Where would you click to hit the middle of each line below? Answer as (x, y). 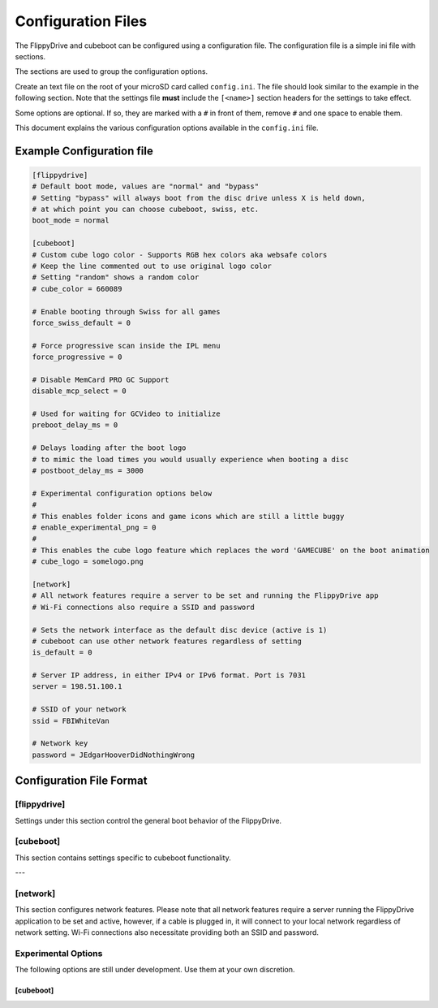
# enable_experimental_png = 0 (94, 528)
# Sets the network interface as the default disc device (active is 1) (180, 630)
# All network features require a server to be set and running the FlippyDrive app (205, 596)
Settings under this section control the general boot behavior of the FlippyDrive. (148, 820)
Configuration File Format (81, 781)
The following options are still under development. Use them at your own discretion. (155, 970)
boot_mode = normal (71, 221)
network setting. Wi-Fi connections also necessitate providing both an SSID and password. (167, 932)
